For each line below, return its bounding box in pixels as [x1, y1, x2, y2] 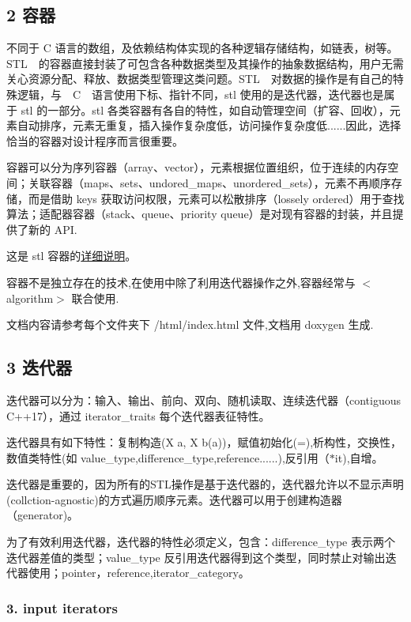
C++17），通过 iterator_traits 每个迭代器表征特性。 [6, 407, 270, 424]
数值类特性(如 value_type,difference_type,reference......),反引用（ [6, 449, 330, 466]
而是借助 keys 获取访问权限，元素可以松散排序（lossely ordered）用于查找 [28, 190, 405, 206]
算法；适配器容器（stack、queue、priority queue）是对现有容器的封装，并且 [6, 205, 393, 222]
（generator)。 [6, 507, 79, 523]
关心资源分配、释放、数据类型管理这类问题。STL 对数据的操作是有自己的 [6, 70, 393, 87]
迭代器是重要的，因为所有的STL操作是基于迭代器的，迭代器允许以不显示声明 [6, 476, 404, 492]
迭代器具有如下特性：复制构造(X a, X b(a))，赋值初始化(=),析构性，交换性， [6, 434, 402, 450]
